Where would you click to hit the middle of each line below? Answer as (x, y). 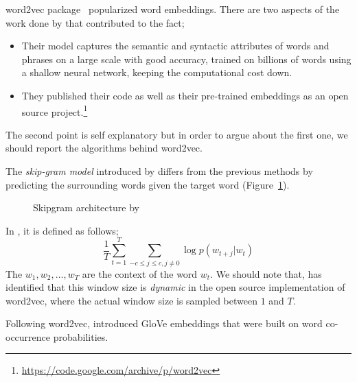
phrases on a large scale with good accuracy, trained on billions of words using (186, 59)
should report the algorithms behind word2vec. (104, 148)
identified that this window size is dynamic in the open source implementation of (175, 287)
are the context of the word (140, 273)
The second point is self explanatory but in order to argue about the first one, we (177, 134)
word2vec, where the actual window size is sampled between (131, 300)
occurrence (28, 336)
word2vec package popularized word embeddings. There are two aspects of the (173, 9)
